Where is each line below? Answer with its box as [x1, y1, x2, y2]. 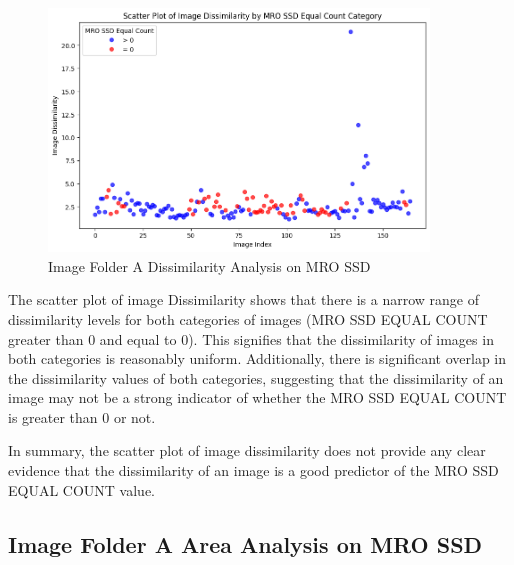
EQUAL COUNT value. [8, 479, 155, 500]
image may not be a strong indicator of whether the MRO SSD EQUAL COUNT [8, 387, 507, 408]
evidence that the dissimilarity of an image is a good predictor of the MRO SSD [8, 460, 499, 481]
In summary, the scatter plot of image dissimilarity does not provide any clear [8, 440, 486, 461]
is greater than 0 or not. [8, 406, 156, 427]
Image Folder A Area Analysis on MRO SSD [8, 528, 483, 559]
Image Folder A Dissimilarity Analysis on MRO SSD [48, 255, 371, 276]
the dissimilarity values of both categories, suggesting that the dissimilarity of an [8, 367, 504, 388]
